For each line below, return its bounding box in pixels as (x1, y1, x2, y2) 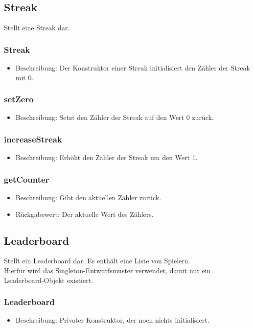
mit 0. (15, 72, 34, 82)
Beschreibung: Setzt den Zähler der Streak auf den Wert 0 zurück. (15, 112, 214, 122)
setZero (4, 93, 34, 105)
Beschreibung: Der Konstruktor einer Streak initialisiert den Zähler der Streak (15, 63, 250, 73)
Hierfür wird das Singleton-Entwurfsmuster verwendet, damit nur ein (4, 265, 211, 276)
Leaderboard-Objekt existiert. (4, 275, 93, 285)
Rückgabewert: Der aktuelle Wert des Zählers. (15, 209, 154, 219)
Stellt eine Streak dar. (4, 23, 70, 33)
